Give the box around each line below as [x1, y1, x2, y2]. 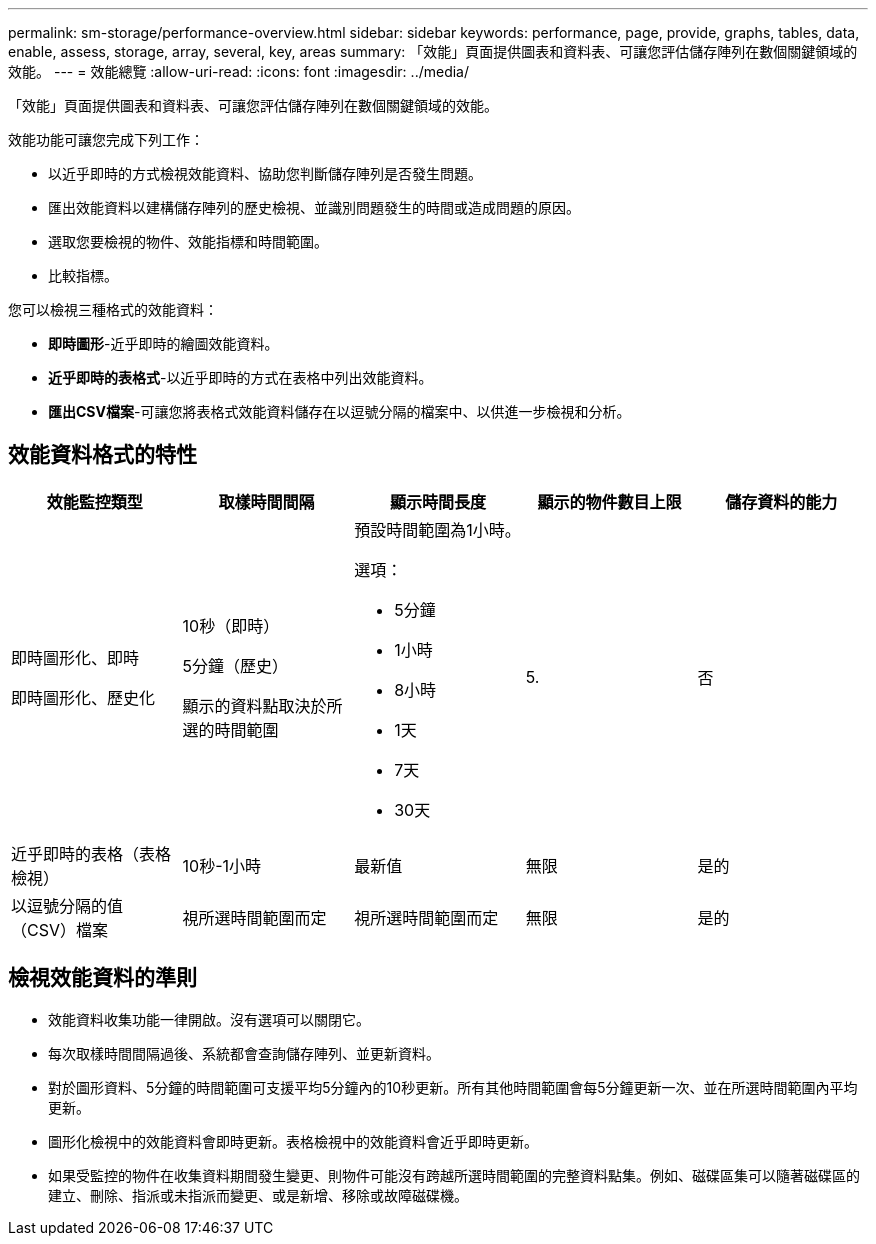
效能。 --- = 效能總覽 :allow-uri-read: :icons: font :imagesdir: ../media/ [8, 63, 470, 80]
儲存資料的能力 [725, 491, 838, 512]
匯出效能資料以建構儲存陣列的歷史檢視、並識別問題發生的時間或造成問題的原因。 [48, 199, 580, 216]
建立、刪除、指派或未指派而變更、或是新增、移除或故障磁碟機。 [48, 1186, 468, 1204]
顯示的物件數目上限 [537, 491, 682, 512]
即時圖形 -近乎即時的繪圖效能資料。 [48, 335, 279, 352]
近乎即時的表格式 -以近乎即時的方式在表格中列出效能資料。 [48, 369, 433, 386]
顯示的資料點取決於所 [182, 695, 343, 716]
